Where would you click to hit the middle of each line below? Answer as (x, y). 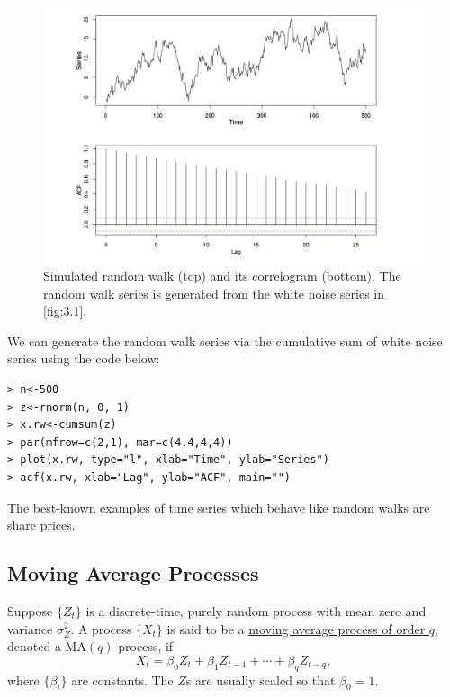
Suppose (30, 610)
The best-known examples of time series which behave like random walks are (219, 507)
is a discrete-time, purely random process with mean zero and (256, 610)
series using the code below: (84, 358)
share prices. (41, 525)
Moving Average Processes (133, 573)
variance (30, 628)
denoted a (34, 646)
